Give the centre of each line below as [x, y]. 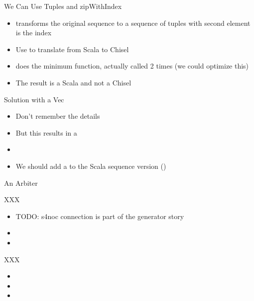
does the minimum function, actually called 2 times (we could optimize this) [132, 66]
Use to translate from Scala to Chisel [72, 49]
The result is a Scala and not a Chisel [73, 82]
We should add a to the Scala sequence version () [91, 166]
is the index [34, 33]
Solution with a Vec [34, 99]
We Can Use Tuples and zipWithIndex [63, 6]
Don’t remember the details [58, 116]
